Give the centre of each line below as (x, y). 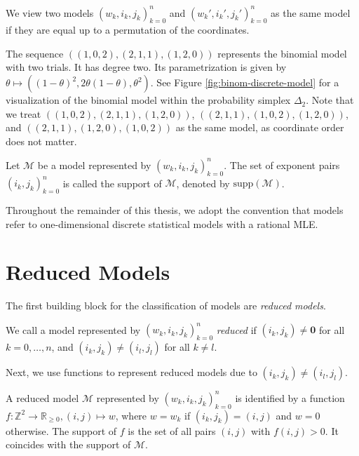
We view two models (50, 12)
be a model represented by (94, 165)
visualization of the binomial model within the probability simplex (148, 100)
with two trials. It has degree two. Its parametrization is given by (146, 67)
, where (131, 415)
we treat (23, 113)
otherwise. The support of (61, 430)
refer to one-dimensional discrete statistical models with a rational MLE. (162, 223)
